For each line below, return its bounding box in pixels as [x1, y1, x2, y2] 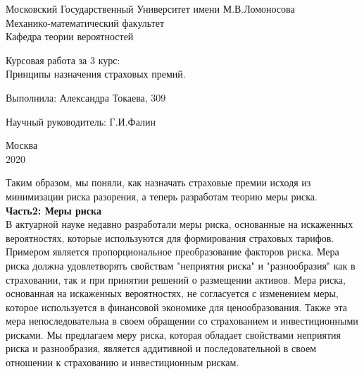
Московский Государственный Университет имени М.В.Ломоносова [6, 1, 295, 16]
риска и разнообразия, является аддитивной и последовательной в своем [6, 341, 317, 356]
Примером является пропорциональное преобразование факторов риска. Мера [6, 244, 339, 259]
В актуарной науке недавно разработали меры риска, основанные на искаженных [6, 217, 353, 231]
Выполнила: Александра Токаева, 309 [6, 90, 166, 104]
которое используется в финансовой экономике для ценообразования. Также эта [6, 299, 347, 314]
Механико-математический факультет [6, 15, 165, 30]
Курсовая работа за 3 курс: [6, 52, 120, 67]
